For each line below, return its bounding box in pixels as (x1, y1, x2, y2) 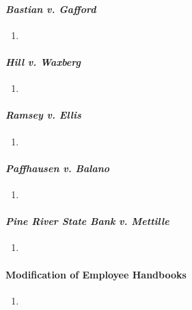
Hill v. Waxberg (5, 54, 81, 69)
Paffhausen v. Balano (5, 160, 110, 175)
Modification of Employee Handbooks (5, 267, 187, 281)
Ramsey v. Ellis (5, 108, 81, 122)
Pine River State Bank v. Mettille (5, 214, 169, 228)
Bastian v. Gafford (5, 1, 96, 16)
